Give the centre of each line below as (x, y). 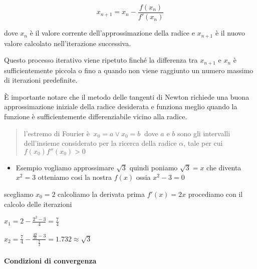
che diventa (224, 167)
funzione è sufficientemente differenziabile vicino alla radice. (96, 116)
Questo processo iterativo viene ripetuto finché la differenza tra (101, 60)
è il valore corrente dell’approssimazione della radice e (112, 33)
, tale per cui (203, 143)
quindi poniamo (154, 167)
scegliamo (19, 194)
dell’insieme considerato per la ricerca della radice (100, 143)
